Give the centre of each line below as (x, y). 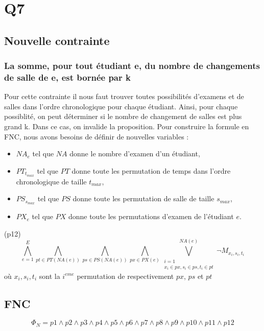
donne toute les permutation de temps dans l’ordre (151, 170)
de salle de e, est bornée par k (67, 77)
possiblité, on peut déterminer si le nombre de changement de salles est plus (123, 116)
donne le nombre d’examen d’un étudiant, (135, 153)
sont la (50, 276)
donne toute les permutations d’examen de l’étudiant (151, 216)
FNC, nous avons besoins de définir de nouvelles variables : (97, 136)
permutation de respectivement (125, 276)
